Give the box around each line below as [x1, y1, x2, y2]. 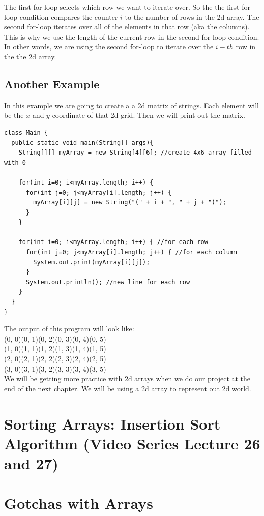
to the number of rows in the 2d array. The [125, 11, 259, 22]
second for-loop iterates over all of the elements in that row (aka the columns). [4, 21, 250, 32]
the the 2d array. [4, 51, 56, 62]
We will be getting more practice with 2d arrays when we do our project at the [4, 373, 251, 384]
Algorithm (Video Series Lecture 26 [4, 433, 260, 453]
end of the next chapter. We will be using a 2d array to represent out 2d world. [4, 383, 251, 393]
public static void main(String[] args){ [11, 139, 154, 146]
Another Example [4, 76, 100, 92]
